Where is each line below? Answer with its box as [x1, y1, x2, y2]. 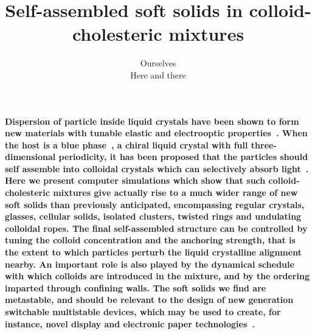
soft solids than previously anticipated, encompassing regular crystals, [5, 198, 305, 210]
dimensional [5, 150, 56, 163]
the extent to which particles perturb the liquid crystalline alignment [5, 246, 302, 259]
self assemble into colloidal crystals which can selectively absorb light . [5, 162, 309, 175]
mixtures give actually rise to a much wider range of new [53, 186, 298, 199]
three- [251, 138, 277, 151]
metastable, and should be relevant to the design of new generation [5, 293, 294, 306]
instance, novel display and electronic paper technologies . [5, 317, 255, 330]
